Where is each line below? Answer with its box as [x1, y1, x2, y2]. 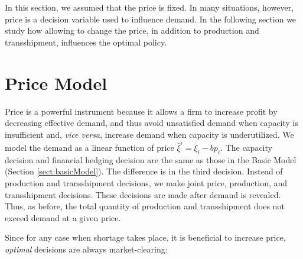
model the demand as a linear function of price [5, 141, 174, 153]
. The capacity [220, 141, 272, 153]
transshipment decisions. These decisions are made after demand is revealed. [5, 188, 281, 200]
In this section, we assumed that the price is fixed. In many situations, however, [5, 1, 294, 13]
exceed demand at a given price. [5, 211, 121, 224]
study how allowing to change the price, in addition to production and [5, 24, 259, 37]
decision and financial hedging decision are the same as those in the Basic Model [5, 153, 297, 166]
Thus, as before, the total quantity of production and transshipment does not [5, 200, 285, 212]
